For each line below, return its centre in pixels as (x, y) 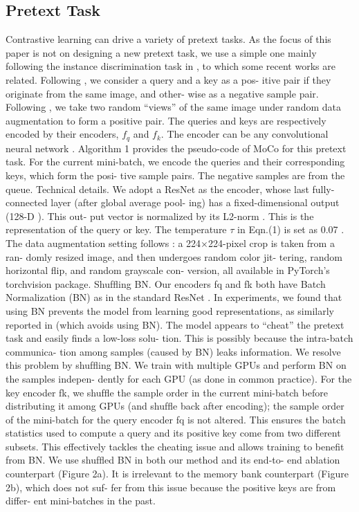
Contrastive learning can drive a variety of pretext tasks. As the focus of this (168, 39)
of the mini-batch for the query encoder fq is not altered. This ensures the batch (176, 419)
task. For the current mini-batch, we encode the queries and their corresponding (175, 162)
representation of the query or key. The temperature (116, 229)
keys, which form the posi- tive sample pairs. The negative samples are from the (175, 175)
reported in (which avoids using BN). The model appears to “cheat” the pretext (175, 324)
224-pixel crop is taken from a (271, 243)
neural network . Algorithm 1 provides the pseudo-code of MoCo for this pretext (176, 148)
